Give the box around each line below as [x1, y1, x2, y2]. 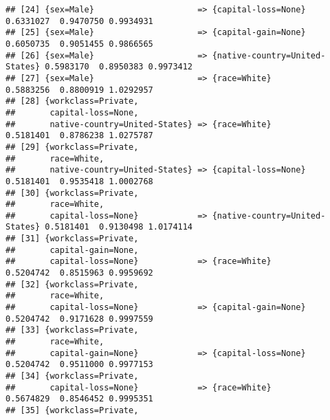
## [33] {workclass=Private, [5, 325, 139, 335]
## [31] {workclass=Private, [5, 234, 139, 244]
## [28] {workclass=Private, [5, 96, 139, 107]
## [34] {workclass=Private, [5, 371, 139, 381]
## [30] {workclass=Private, [5, 188, 139, 198]
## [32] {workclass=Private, [5, 279, 139, 289]
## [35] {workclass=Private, [5, 405, 139, 415]
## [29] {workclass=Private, [5, 142, 139, 152]
